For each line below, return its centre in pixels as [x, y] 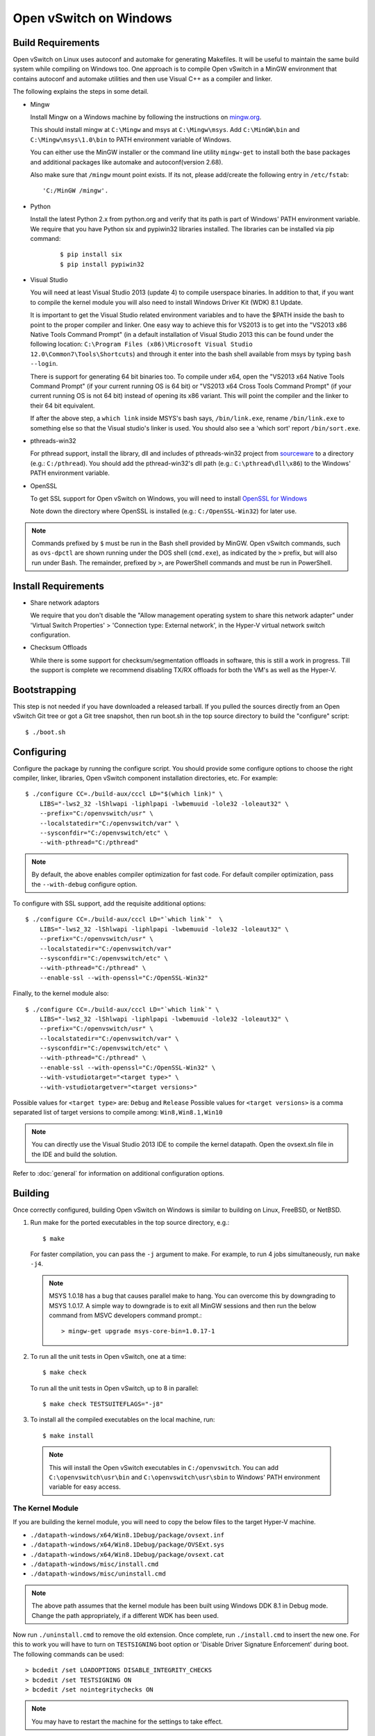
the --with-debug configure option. [84, 884]
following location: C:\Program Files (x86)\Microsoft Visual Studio [141, 344]
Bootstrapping [44, 690]
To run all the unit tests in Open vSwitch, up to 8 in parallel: [115, 1388]
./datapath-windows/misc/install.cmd [94, 1564]
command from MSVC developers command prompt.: [125, 1315]
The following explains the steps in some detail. [81, 92]
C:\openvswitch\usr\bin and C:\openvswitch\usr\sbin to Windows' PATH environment [184, 1477]
